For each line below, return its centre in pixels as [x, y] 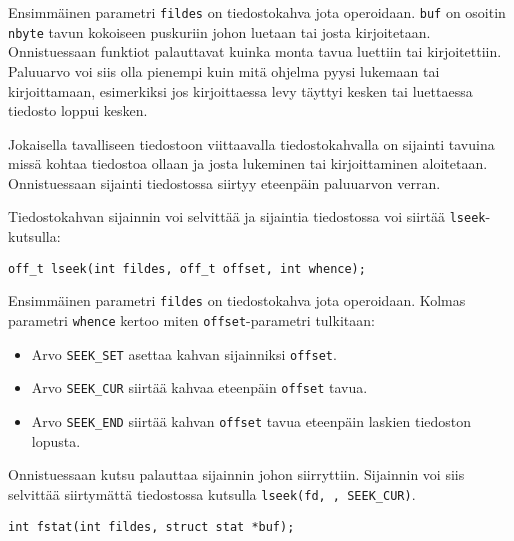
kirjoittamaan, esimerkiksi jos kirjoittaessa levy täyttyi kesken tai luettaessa [240, 90]
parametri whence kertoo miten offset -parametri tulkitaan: [191, 320]
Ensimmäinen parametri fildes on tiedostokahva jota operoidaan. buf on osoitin [257, 12]
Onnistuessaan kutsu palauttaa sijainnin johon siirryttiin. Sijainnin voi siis [236, 474]
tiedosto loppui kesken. [78, 110]
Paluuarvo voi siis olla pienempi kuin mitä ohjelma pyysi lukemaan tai [224, 70]
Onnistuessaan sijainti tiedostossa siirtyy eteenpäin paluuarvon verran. [224, 182]
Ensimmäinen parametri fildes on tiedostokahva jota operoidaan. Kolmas [237, 300]
